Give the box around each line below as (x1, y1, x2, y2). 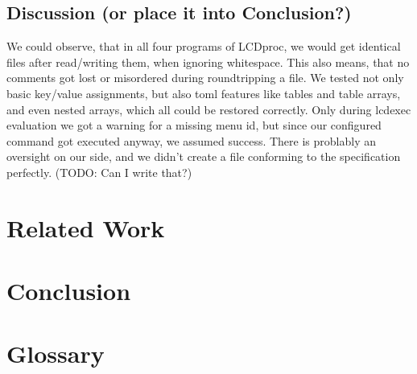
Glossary (6, 337, 105, 370)
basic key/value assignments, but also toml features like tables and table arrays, (6, 84, 401, 101)
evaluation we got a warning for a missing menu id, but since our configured (6, 117, 382, 134)
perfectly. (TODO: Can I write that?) (6, 163, 192, 180)
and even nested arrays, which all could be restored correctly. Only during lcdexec (6, 101, 411, 117)
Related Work (6, 211, 165, 244)
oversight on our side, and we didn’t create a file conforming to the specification (6, 148, 401, 165)
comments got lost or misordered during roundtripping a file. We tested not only (6, 69, 404, 86)
